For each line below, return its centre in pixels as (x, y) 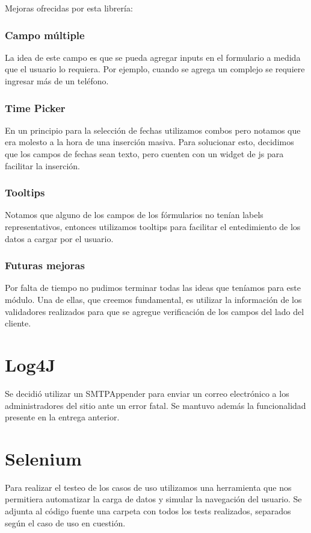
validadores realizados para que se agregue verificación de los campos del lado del (155, 311)
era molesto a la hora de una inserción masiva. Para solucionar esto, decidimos (149, 142)
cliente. (18, 323)
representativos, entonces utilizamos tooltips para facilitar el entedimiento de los (153, 226)
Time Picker (35, 108)
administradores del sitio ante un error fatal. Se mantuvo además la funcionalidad (155, 405)
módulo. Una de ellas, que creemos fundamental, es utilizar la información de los (153, 299)
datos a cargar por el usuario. (59, 238)
